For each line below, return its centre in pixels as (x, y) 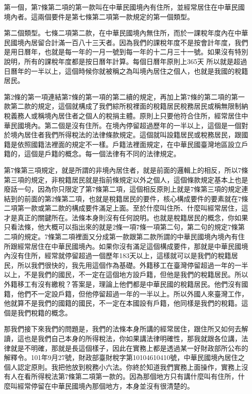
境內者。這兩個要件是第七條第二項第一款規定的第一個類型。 (99, 16)
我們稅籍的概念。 (44, 312)
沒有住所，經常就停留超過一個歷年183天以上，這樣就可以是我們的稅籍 (121, 255)
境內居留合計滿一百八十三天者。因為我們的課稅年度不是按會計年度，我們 (133, 42)
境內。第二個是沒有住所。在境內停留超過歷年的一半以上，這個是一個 (133, 125)
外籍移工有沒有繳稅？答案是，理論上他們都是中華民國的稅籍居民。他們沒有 (123, 284)
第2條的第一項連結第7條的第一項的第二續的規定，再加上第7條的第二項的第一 (124, 96)
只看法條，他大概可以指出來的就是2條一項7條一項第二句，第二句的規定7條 (121, 227)
